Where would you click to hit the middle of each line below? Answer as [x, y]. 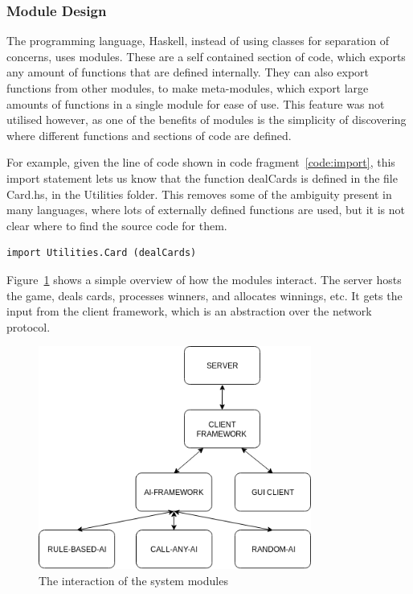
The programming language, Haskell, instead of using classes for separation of [198, 41]
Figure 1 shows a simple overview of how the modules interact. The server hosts [204, 279]
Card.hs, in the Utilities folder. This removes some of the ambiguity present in [199, 194]
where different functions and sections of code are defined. [149, 135]
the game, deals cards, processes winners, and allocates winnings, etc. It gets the [204, 295]
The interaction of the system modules [133, 580]
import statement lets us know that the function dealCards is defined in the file [202, 177]
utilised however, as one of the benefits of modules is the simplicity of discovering [206, 120]
